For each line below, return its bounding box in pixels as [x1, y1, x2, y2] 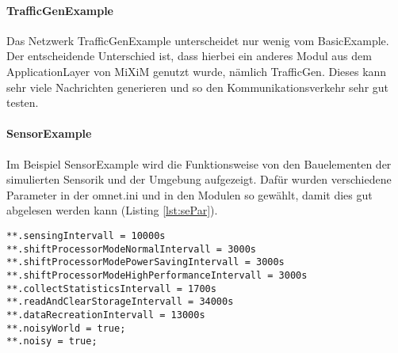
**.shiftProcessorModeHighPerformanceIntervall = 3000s [6, 269, 308, 281]
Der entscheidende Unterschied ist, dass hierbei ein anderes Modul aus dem [6, 47, 372, 64]
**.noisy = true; [6, 336, 98, 347]
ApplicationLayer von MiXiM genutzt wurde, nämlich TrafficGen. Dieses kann [6, 63, 387, 79]
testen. [6, 94, 39, 111]
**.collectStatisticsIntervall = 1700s [6, 283, 216, 294]
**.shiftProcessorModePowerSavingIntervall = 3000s [6, 256, 285, 268]
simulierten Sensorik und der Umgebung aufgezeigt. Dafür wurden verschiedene [6, 171, 392, 188]
